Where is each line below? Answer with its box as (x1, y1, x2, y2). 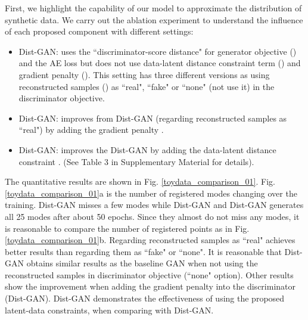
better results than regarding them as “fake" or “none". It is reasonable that (5, 245, 282, 257)
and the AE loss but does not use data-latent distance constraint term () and (18, 57, 301, 69)
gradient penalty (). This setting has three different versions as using (18, 68, 270, 80)
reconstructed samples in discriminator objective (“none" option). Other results (5, 268, 294, 281)
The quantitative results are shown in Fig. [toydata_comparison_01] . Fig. (5, 175, 275, 188)
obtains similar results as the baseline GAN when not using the (26, 257, 258, 269)
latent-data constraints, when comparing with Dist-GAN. (5, 303, 214, 316)
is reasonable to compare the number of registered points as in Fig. (5, 222, 250, 234)
